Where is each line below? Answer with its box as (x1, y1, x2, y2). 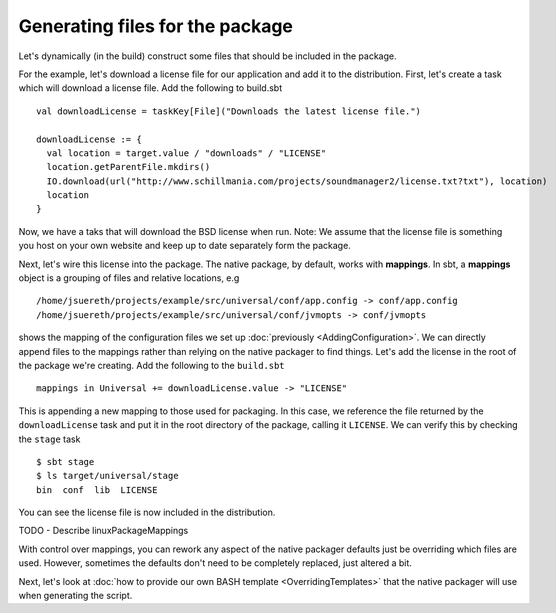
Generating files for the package (18, 15, 294, 37)
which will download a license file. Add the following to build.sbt (18, 82, 283, 94)
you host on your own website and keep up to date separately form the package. (18, 240, 352, 252)
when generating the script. (18, 590, 133, 602)
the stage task (18, 433, 81, 445)
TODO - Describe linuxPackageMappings (18, 525, 189, 537)
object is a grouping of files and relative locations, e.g (18, 272, 240, 284)
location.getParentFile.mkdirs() (46, 161, 211, 173)
